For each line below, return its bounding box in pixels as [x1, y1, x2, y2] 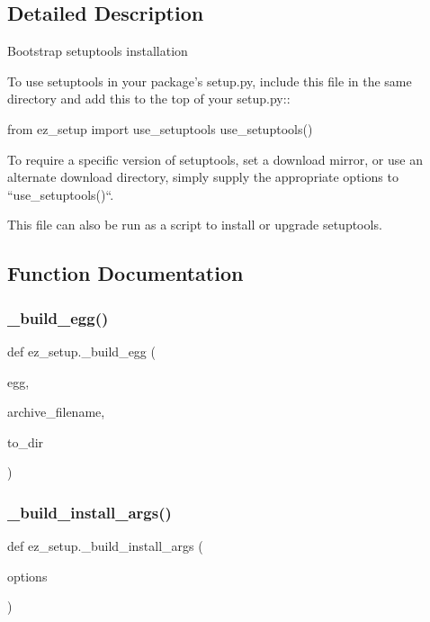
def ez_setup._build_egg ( [7, 341, 156, 360]
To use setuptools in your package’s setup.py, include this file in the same [7, 71, 412, 90]
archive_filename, [7, 402, 105, 421]
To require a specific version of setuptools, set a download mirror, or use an [7, 149, 423, 168]
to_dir [7, 432, 44, 451]
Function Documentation [7, 259, 244, 287]
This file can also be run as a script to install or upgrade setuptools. [7, 215, 382, 234]
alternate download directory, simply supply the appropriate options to [7, 167, 399, 186]
